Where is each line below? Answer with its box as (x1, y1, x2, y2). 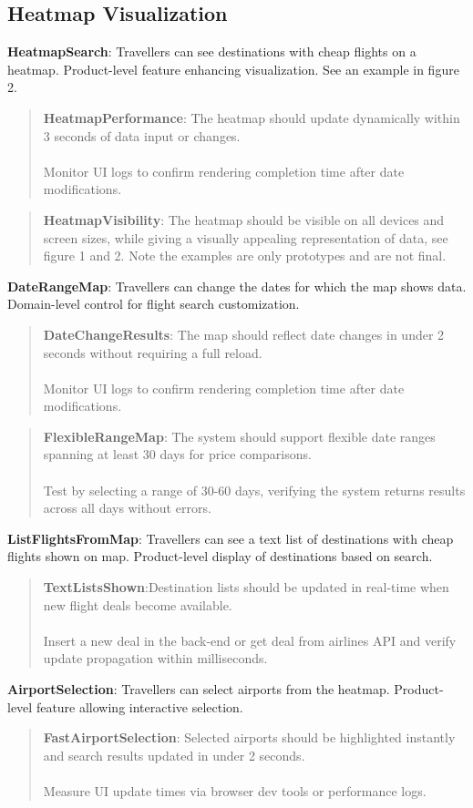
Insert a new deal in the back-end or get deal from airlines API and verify (43, 630, 457, 649)
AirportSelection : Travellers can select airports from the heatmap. (7, 680, 390, 699)
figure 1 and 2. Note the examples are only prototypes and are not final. (43, 246, 447, 265)
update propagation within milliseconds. (43, 649, 268, 668)
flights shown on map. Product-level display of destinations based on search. (7, 547, 433, 566)
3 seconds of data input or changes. (43, 126, 241, 145)
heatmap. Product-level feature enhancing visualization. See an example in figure (7, 59, 459, 78)
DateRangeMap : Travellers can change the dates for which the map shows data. (7, 276, 467, 295)
